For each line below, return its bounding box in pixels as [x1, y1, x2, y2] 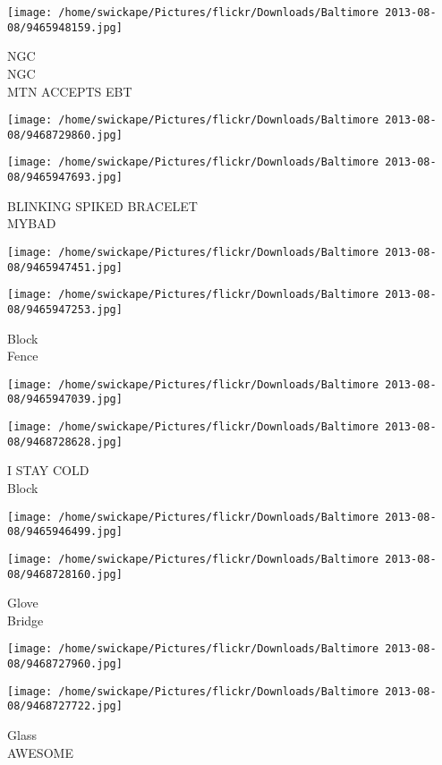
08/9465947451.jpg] [7, 260, 123, 274]
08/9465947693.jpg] [7, 171, 123, 184]
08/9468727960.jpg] [7, 658, 123, 670]
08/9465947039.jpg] [7, 393, 123, 406]
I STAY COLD [7, 461, 89, 480]
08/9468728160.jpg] [7, 567, 123, 581]
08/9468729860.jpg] [7, 128, 123, 141]
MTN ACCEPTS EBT [7, 81, 132, 100]
